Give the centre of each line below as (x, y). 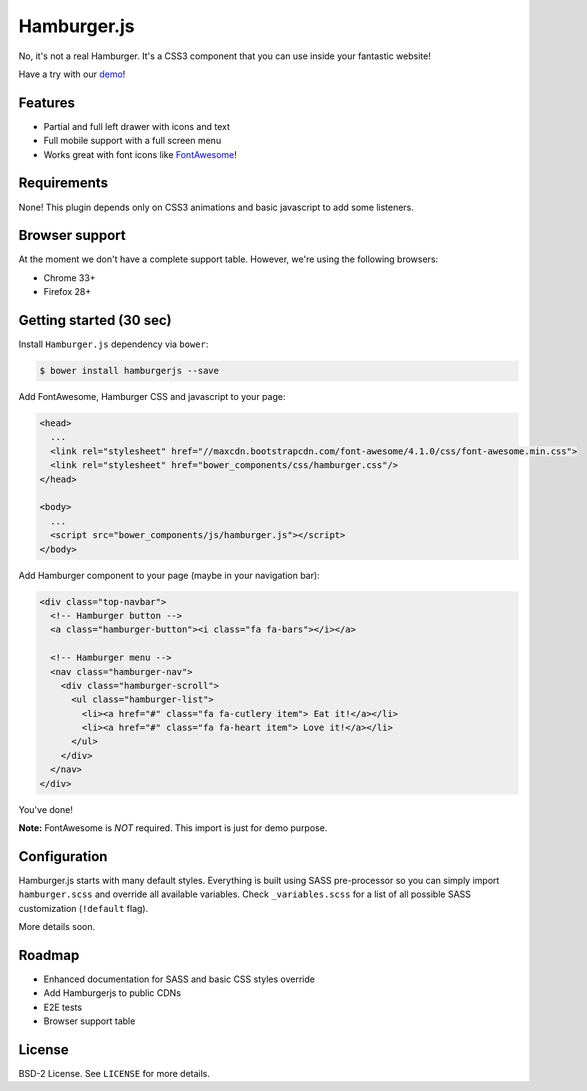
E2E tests (63, 1007)
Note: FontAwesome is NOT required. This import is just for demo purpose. (173, 828)
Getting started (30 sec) (95, 320)
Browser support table (89, 1021)
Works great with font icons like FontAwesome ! (140, 154)
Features (46, 102)
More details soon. (57, 927)
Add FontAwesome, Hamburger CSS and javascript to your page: (152, 397)
